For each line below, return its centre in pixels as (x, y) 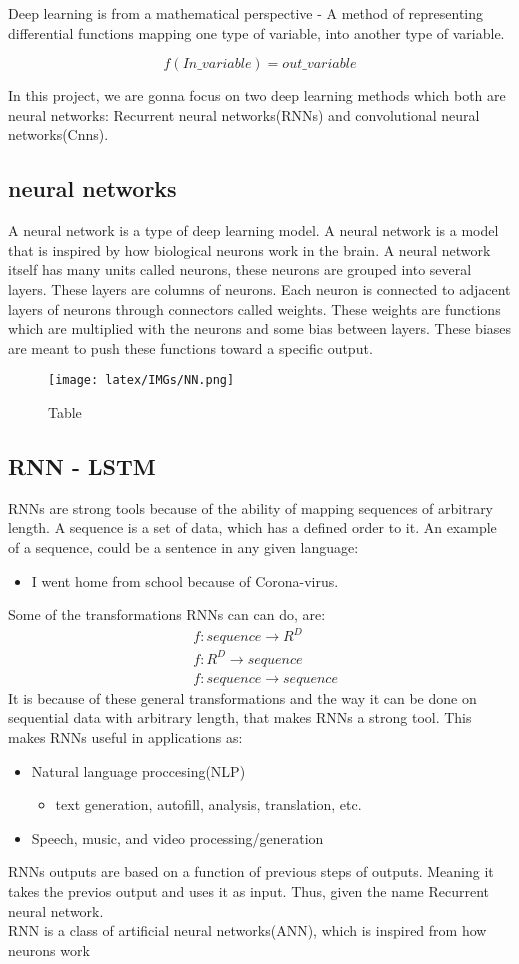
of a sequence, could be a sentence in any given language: (183, 546)
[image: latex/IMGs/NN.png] (141, 380)
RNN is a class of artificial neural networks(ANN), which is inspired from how (247, 930)
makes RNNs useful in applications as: (125, 737)
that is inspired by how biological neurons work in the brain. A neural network (249, 249)
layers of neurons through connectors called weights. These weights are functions (254, 308)
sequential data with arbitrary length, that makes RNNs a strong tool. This (240, 717)
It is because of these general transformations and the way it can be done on (242, 697)
